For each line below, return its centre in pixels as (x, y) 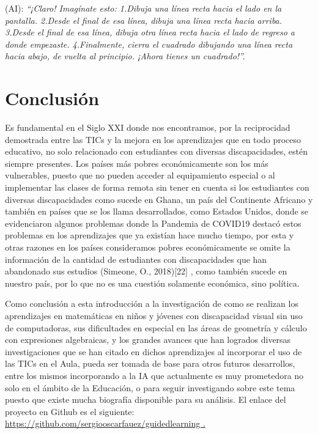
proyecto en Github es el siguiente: (70, 411)
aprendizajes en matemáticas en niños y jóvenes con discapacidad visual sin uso (154, 315)
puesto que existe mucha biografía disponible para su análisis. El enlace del (146, 399)
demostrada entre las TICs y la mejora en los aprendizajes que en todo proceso (153, 139)
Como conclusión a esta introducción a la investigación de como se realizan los (152, 303)
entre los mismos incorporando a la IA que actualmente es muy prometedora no (154, 375)
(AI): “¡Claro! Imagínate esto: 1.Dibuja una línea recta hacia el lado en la (143, 8)
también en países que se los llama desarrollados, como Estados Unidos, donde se (157, 211)
